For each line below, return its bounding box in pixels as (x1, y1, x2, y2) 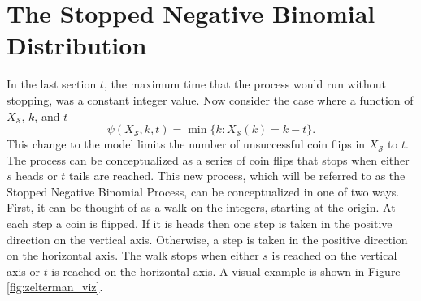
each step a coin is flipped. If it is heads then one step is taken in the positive (7, 215, 393, 232)
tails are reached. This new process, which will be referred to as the (69, 167, 406, 184)
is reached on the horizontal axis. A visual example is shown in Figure (51, 262, 401, 279)
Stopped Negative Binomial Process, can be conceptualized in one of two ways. (7, 183, 400, 200)
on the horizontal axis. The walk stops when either (7, 247, 259, 264)
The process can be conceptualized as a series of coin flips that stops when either (7, 151, 410, 168)
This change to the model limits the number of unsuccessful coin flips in (7, 135, 366, 153)
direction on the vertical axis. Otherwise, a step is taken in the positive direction (7, 230, 408, 247)
